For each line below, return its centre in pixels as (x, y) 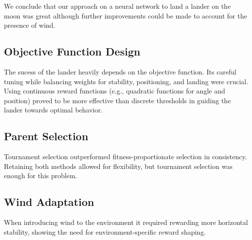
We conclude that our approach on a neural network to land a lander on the (117, 6)
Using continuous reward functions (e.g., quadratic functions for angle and (115, 91)
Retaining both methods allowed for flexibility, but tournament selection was (118, 166)
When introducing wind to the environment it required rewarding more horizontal (126, 222)
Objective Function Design (72, 51)
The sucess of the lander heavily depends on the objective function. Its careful (120, 71)
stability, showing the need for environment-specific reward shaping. (105, 231)
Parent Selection (46, 136)
